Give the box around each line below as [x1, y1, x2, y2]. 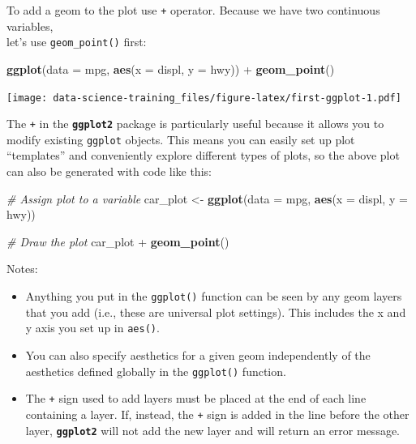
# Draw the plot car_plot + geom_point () [6, 233, 229, 250]
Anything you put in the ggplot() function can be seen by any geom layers [25, 288, 402, 305]
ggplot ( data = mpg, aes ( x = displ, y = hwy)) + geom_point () [6, 60, 335, 77]
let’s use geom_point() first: [6, 33, 147, 50]
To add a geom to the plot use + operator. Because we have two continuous [6, 2, 380, 18]
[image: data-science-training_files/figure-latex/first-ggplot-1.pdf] [6, 92, 401, 104]
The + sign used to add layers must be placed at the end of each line [25, 390, 367, 407]
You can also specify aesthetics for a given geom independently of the [25, 346, 371, 363]
